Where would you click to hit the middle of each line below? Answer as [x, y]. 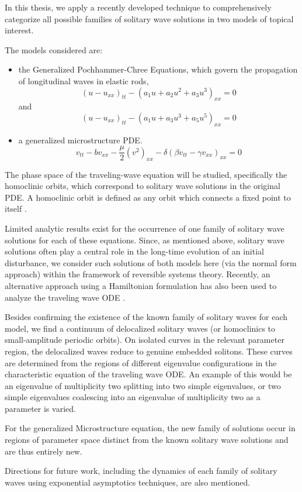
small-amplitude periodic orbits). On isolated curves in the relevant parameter [145, 340]
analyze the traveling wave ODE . [65, 297]
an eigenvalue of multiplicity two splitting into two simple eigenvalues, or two [143, 385]
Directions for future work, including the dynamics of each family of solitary [141, 471]
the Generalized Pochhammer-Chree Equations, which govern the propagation [158, 69]
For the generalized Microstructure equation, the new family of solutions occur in [150, 428]
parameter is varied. [40, 408]
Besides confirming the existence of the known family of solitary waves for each [146, 317]
